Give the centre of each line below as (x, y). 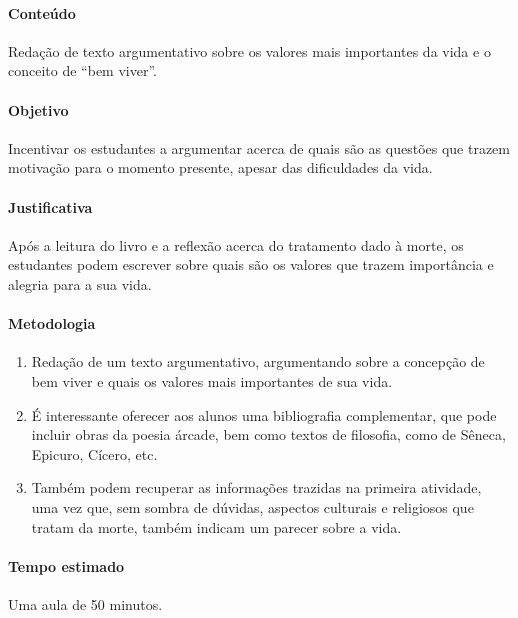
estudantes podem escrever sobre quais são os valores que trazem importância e (251, 264)
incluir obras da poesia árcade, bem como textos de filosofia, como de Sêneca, (268, 434)
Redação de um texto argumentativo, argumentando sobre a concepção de (258, 361)
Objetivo (38, 109)
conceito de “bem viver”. (82, 70)
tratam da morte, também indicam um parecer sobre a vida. (216, 526)
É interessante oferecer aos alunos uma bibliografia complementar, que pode (264, 414)
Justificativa (50, 206)
